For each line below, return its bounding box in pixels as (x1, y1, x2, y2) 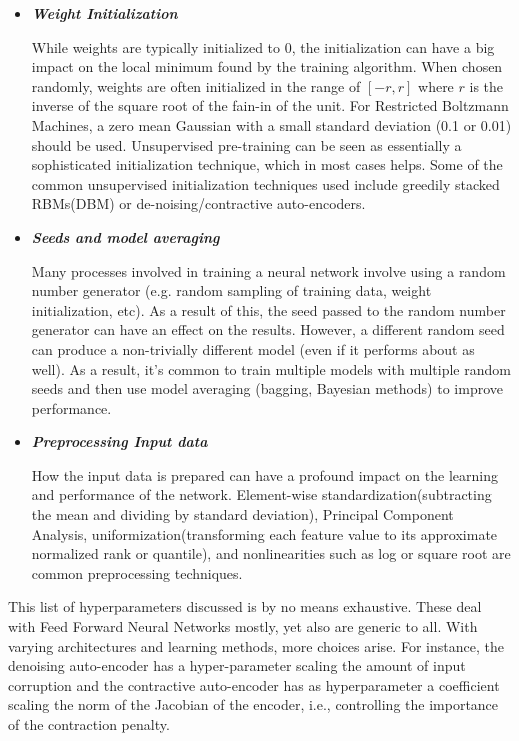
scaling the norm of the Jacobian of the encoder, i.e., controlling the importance (8, 694, 499, 715)
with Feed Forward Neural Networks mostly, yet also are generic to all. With (8, 616, 478, 637)
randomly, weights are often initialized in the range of (31, 75, 361, 96)
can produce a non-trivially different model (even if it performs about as (31, 338, 475, 359)
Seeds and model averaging (31, 226, 220, 247)
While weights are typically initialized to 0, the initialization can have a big (31, 36, 495, 57)
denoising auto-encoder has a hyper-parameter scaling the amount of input (8, 655, 466, 676)
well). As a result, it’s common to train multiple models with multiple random (31, 358, 511, 379)
